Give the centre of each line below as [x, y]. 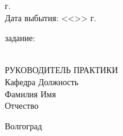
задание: [20, 38]
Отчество [22, 105]
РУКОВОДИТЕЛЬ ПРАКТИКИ [61, 70]
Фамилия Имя [30, 93]
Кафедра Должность [42, 81]
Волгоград [24, 125]
